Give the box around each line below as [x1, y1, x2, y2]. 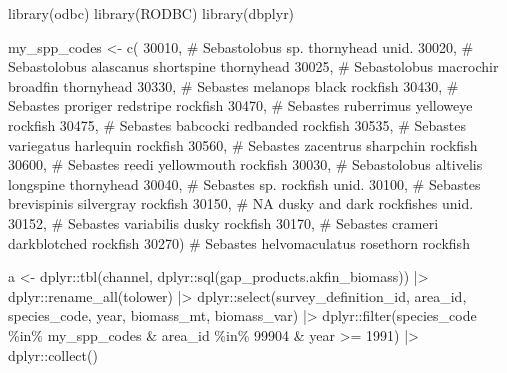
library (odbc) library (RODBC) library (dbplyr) [8, 3, 295, 23]
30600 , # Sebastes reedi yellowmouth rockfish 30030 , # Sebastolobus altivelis [8, 154, 483, 175]
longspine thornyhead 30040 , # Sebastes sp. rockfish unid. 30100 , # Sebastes [8, 173, 481, 194]
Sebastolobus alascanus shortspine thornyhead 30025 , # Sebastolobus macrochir [8, 56, 499, 77]
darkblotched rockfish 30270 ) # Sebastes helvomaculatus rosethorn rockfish [8, 232, 470, 253]
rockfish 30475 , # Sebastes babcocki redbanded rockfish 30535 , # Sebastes [8, 114, 466, 135]
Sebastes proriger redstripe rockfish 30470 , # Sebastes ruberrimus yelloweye [8, 95, 473, 116]
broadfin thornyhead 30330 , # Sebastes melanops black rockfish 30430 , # [8, 75, 459, 96]
